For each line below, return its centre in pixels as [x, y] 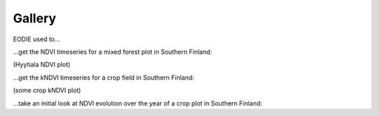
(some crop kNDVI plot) [47, 90]
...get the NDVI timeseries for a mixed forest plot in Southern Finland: [113, 52]
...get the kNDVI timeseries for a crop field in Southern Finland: [104, 78]
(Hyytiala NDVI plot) [42, 65]
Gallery [34, 18]
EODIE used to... [36, 39]
